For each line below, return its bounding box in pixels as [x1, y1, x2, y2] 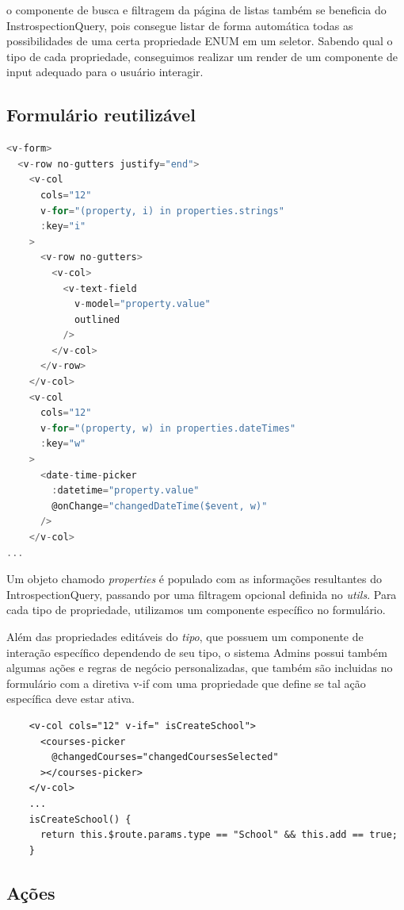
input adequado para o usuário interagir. [6, 63, 204, 80]
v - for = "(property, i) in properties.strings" [40, 205, 284, 217]
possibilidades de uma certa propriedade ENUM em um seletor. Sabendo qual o [6, 33, 393, 49]
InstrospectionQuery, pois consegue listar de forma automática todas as [6, 17, 353, 33]
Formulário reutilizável [6, 102, 196, 127]
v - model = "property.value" [74, 298, 211, 310]
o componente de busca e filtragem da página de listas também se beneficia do [6, 2, 387, 17]
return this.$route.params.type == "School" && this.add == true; [40, 829, 398, 841]
